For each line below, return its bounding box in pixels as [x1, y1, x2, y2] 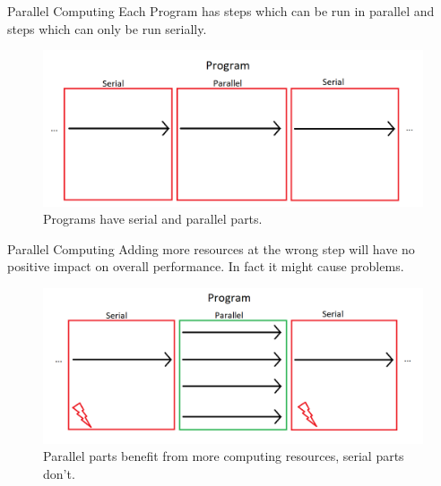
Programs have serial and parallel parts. [43, 209, 263, 228]
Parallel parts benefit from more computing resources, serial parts [43, 447, 404, 465]
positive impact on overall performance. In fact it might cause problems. [7, 257, 404, 276]
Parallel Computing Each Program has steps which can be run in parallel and [7, 2, 435, 20]
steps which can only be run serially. [7, 19, 207, 38]
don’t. [43, 464, 75, 482]
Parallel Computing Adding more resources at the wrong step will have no [7, 239, 415, 258]
